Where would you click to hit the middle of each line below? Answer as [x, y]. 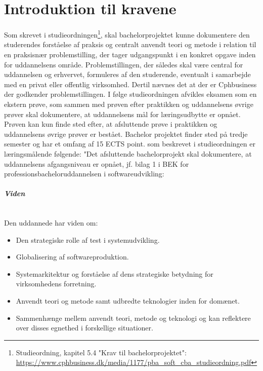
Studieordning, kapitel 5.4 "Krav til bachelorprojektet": [101, 352]
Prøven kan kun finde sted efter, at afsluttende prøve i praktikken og [111, 124]
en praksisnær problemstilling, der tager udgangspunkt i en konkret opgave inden [130, 54]
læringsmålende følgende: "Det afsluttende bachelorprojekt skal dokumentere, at [128, 153]
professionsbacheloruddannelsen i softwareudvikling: [84, 174]
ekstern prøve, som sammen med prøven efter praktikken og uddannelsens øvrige [129, 104]
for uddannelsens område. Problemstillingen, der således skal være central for [124, 64]
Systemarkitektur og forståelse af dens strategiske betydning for [115, 273]
